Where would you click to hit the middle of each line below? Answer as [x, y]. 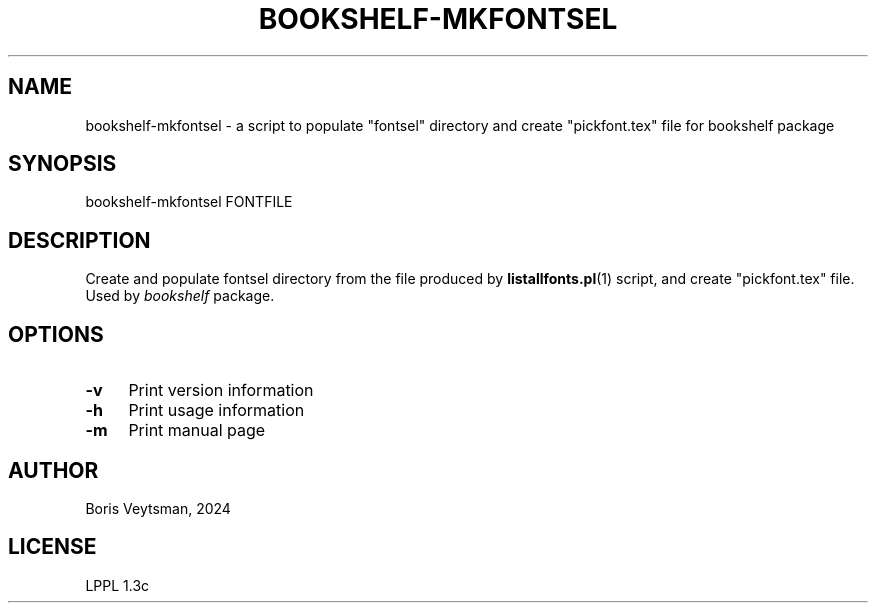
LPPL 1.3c [117, 585]
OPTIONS [56, 334]
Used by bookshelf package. [180, 296]
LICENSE [52, 547]
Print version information [221, 390]
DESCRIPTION [79, 240]
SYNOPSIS [62, 164]
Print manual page [197, 430]
